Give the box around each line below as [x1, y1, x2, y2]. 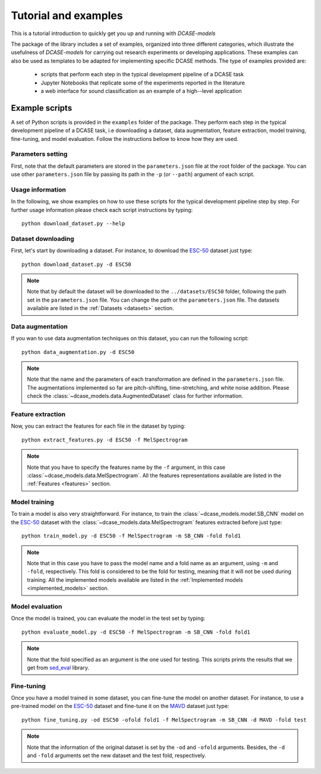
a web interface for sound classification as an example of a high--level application [40, 87, 242, 95]
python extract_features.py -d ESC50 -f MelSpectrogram [21, 436, 188, 443]
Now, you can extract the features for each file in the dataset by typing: [11, 422, 185, 430]
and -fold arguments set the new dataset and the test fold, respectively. [27, 751, 206, 759]
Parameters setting [11, 150, 68, 158]
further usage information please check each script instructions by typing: [11, 206, 193, 214]
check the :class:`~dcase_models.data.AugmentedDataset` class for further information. [27, 393, 244, 400]
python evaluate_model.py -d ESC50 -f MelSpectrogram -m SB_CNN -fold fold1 [21, 628, 251, 635]
